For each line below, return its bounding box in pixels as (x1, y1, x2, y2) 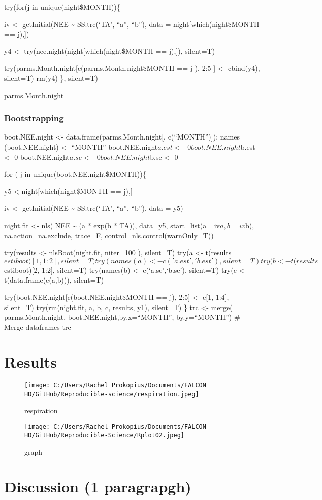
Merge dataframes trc (4, 321, 71, 332)
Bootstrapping (4, 112, 64, 124)
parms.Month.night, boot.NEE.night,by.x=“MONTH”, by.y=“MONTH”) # (4, 312, 240, 322)
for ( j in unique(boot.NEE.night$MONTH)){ (4, 169, 146, 179)
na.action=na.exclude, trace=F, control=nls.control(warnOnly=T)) (4, 230, 214, 240)
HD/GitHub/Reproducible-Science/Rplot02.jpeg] (24, 431, 184, 439)
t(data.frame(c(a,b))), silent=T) (4, 274, 104, 285)
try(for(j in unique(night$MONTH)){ (4, 2, 120, 12)
